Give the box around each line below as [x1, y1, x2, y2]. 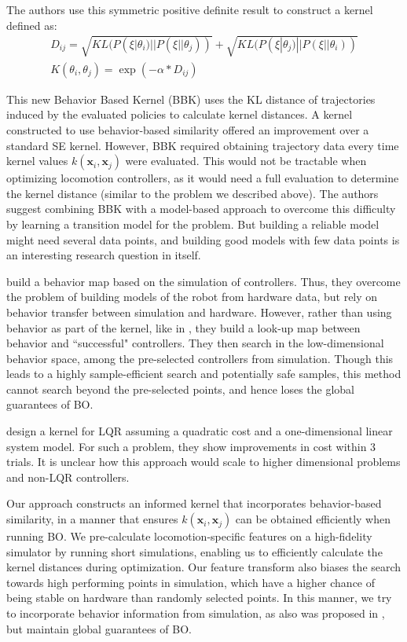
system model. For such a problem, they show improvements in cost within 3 [6, 438, 376, 454]
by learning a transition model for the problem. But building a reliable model [6, 215, 379, 232]
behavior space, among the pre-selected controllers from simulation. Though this [6, 350, 394, 366]
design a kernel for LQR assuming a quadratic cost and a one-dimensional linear [6, 423, 393, 439]
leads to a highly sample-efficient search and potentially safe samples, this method [6, 365, 401, 382]
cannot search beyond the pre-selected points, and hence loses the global [6, 380, 354, 397]
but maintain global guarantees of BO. [6, 620, 192, 636]
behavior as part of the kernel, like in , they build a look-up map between [6, 319, 361, 336]
